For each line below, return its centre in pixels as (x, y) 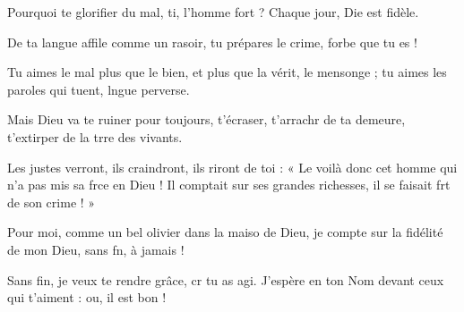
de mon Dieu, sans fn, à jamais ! (96, 249)
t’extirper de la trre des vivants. (95, 136)
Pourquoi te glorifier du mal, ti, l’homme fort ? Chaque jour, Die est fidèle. (213, 12)
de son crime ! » (52, 202)
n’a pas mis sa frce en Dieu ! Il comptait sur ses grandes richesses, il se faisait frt (229, 185)
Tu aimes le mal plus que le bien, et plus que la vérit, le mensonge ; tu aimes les (227, 72)
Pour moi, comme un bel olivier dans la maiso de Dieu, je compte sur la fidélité (225, 232)
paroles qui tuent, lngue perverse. (99, 89)
